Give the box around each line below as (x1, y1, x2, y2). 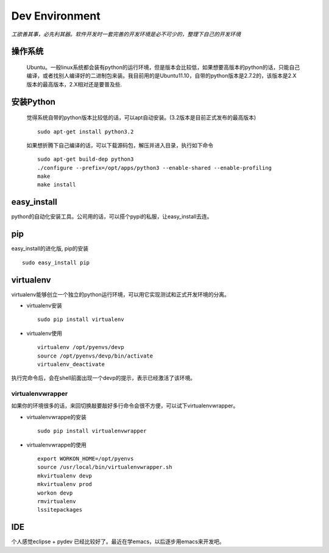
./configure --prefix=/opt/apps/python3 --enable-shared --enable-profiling (37, 164, 272, 171)
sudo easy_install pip (22, 259, 90, 266)
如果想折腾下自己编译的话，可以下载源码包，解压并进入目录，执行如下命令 (26, 141, 213, 149)
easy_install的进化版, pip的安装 (11, 245, 89, 252)
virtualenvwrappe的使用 (26, 441, 87, 448)
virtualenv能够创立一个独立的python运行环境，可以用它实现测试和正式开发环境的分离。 (11, 291, 230, 298)
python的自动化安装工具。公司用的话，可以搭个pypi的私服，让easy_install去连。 (11, 213, 213, 220)
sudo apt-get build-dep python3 (37, 156, 134, 163)
